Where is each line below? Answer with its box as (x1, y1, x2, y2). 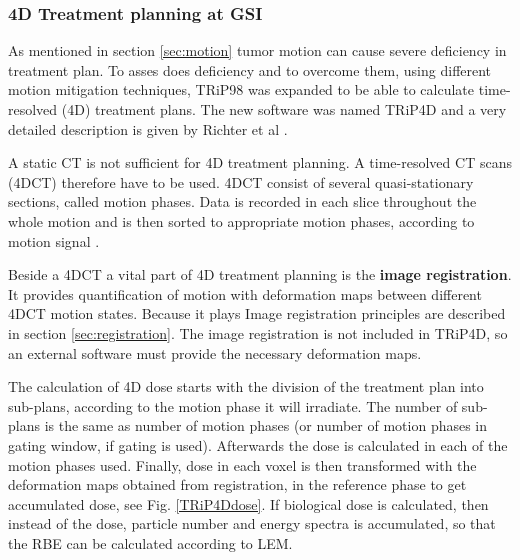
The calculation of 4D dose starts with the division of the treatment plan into (8, 376, 484, 397)
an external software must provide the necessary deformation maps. (8, 342, 422, 363)
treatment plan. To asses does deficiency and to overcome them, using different (8, 59, 492, 80)
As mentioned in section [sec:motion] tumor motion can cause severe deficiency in (8, 40, 507, 61)
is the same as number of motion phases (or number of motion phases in (44, 415, 488, 436)
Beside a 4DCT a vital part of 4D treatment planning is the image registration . (8, 264, 512, 285)
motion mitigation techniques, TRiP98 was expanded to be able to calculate (8, 79, 475, 100)
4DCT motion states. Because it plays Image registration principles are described (8, 303, 506, 324)
